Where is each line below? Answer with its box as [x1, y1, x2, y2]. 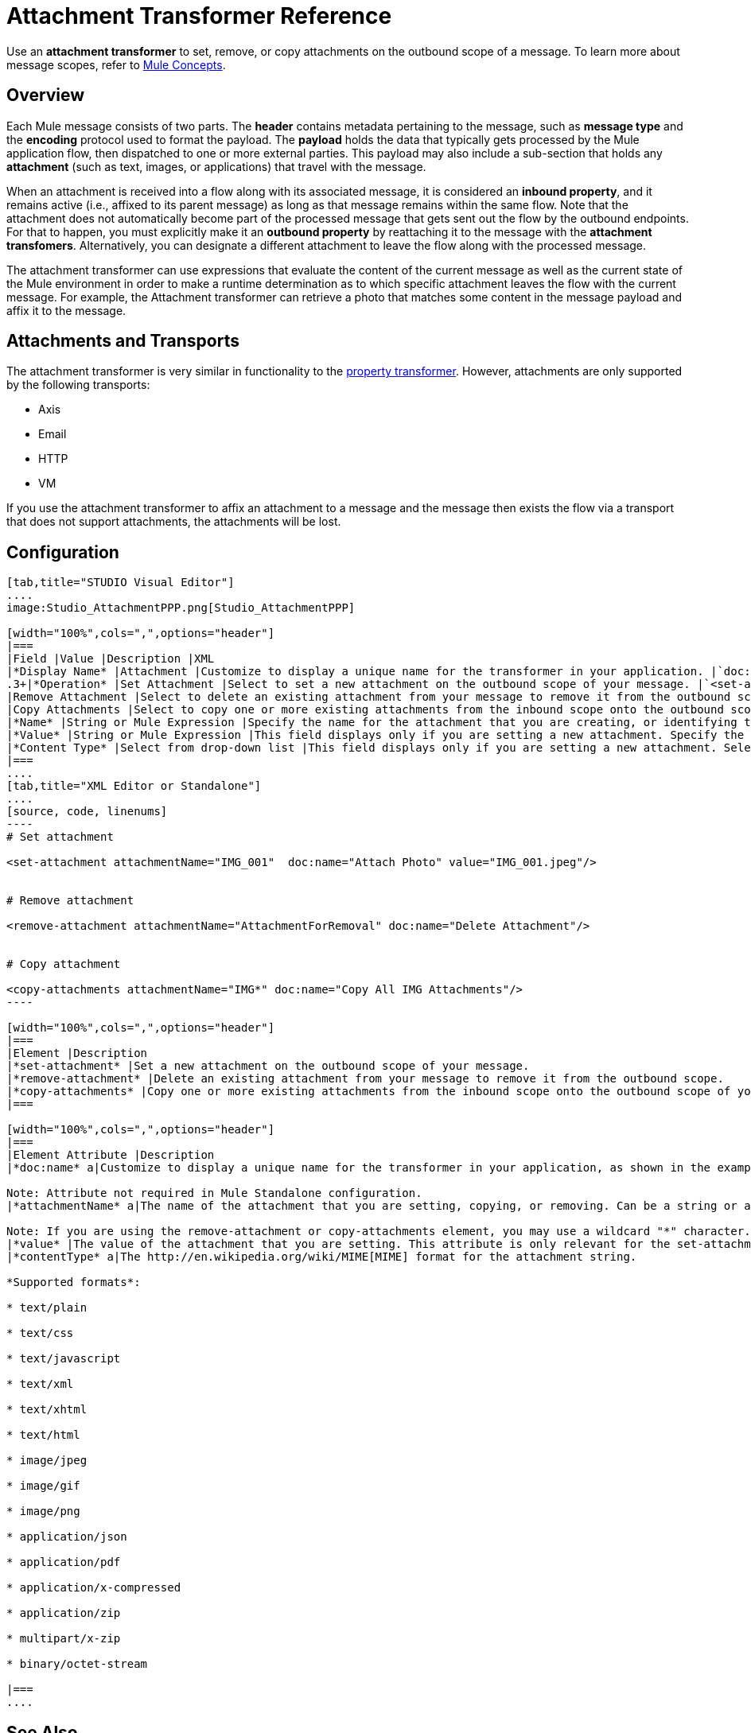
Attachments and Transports [6, 331, 239, 352]
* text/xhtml [6, 1403, 88, 1416]
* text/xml [6, 1377, 74, 1391]
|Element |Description [6, 1047, 148, 1060]
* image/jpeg [6, 1454, 88, 1467]
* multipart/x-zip [6, 1632, 121, 1646]
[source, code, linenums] [6, 805, 168, 818]
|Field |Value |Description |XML [6, 652, 215, 666]
